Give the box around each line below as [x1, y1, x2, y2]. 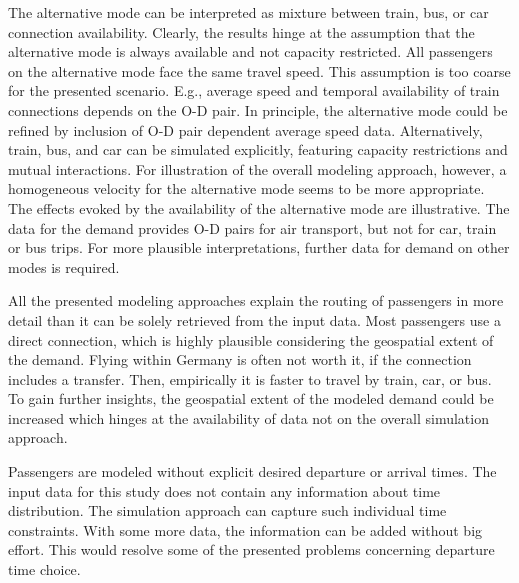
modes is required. [8, 256, 120, 277]
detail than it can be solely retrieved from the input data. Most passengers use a [8, 309, 501, 330]
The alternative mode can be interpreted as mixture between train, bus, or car [8, 2, 489, 22]
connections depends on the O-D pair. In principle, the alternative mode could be [8, 99, 508, 120]
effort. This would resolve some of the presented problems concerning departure [8, 539, 495, 560]
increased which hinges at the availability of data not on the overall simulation [8, 407, 489, 428]
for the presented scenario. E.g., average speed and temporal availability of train [8, 80, 500, 101]
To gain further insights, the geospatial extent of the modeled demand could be [8, 388, 494, 409]
